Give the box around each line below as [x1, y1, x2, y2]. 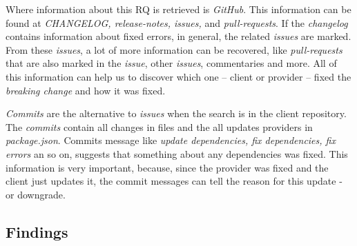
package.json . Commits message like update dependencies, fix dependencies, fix [6, 133, 336, 147]
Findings [6, 221, 68, 242]
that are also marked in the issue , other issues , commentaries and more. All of [6, 56, 337, 70]
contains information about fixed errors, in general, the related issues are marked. [6, 29, 351, 43]
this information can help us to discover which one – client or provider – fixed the [6, 69, 351, 83]
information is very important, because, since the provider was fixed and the [6, 160, 329, 174]
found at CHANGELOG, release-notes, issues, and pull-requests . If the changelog [6, 15, 348, 30]
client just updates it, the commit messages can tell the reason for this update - [6, 174, 342, 188]
